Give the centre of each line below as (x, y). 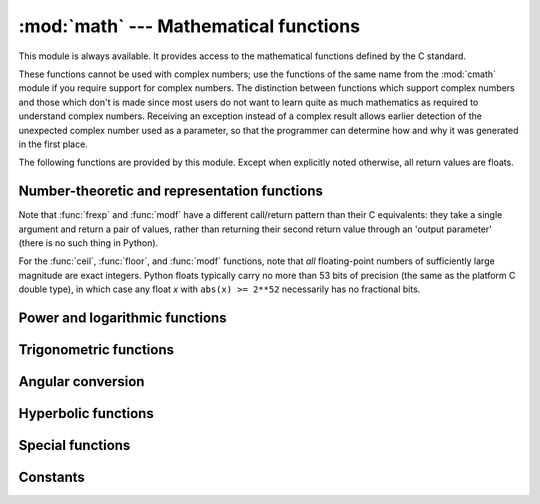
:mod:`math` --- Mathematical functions (189, 26)
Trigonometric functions (96, 349)
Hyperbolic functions (86, 413)
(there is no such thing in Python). (88, 242)
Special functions (74, 445)
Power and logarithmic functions (122, 317)
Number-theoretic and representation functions (171, 191)
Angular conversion (81, 381)
